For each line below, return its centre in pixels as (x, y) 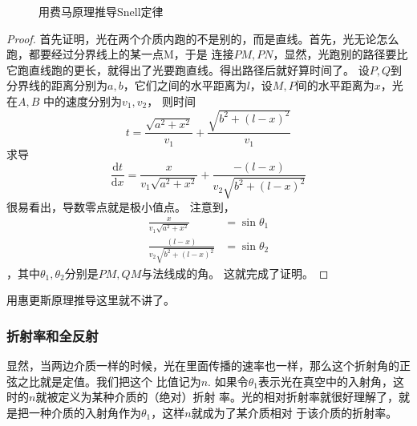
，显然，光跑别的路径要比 (340, 54)
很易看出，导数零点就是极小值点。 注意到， (121, 206)
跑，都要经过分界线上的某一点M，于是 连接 (120, 54)
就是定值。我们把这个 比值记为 (120, 381)
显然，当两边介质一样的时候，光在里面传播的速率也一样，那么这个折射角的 (203, 366)
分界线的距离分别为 (57, 85)
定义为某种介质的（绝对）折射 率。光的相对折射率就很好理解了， (229, 397)
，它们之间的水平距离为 (185, 85)
